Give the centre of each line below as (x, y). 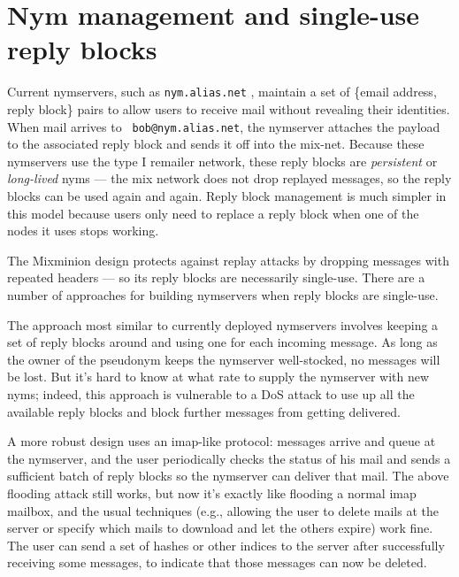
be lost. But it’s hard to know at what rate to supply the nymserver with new (218, 377)
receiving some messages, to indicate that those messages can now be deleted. (217, 562)
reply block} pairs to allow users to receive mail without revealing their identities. (229, 108)
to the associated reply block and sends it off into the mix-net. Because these (216, 144)
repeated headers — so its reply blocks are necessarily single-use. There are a (216, 277)
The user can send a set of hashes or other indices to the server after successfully (226, 545)
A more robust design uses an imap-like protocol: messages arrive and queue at (222, 441)
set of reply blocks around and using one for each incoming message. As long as (222, 342)
